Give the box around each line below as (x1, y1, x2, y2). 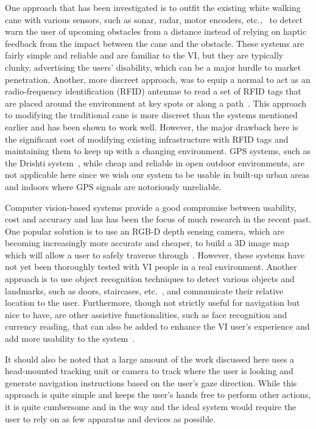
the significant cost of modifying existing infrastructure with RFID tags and (5, 132, 289, 145)
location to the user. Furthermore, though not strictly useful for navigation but (5, 296, 300, 309)
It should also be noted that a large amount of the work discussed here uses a (5, 352, 295, 365)
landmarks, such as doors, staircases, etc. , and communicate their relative (5, 284, 284, 297)
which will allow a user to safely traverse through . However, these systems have (5, 248, 305, 261)
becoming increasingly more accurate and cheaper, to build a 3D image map (5, 236, 289, 249)
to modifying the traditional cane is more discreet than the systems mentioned (5, 108, 298, 121)
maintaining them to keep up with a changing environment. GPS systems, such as (5, 144, 311, 157)
